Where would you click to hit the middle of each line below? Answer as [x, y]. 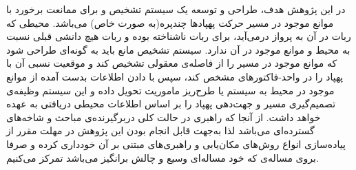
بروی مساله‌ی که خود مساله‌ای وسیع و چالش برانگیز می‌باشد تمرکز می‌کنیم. [163, 157]
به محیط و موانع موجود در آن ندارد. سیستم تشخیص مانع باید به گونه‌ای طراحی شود [178, 49]
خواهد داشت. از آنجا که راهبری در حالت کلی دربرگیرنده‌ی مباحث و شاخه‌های [164, 117]
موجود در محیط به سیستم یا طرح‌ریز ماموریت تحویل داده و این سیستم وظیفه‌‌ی [170, 90]
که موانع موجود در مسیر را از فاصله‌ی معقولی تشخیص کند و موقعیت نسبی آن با [172, 63]
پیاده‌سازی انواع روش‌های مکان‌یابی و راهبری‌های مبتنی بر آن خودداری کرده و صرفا [176, 144]
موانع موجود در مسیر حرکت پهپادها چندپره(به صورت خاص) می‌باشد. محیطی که [170, 22]
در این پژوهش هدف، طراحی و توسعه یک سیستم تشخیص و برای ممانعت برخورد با [176, 9]
